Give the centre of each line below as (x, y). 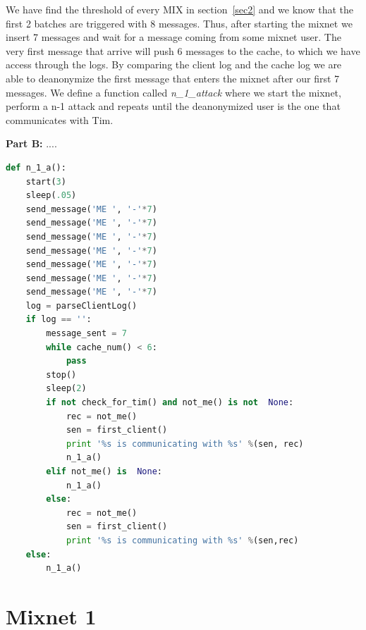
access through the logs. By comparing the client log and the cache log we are (174, 64)
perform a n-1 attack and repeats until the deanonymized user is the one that (173, 106)
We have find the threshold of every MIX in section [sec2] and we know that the (180, 9)
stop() (61, 375)
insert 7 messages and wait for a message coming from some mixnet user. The (173, 37)
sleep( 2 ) (66, 389)
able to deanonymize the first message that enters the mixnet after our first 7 (173, 78)
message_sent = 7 (86, 334)
